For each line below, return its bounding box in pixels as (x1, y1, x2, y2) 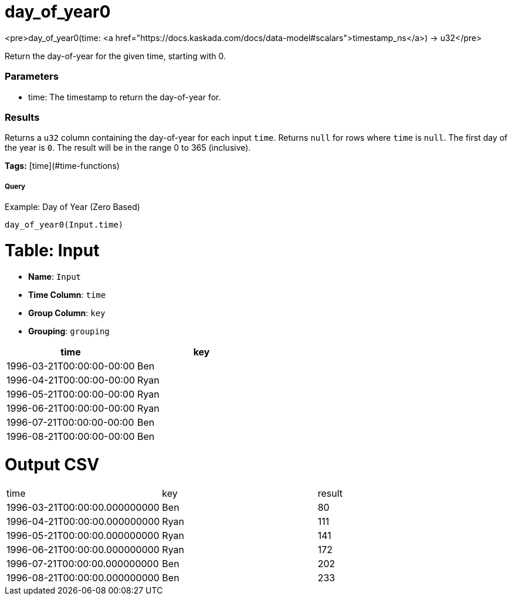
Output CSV (5, 455, 100, 475)
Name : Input (28, 271, 82, 282)
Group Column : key (28, 307, 106, 318)
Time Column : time (28, 289, 106, 300)
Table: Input (5, 240, 100, 260)
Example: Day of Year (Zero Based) (5, 202, 140, 212)
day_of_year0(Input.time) (5, 220, 124, 230)
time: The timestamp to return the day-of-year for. (28, 91, 221, 102)
